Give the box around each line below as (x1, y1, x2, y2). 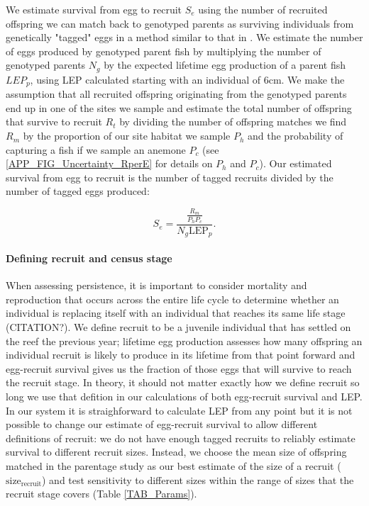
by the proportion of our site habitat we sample (23, 128, 231, 143)
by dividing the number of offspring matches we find (119, 114, 347, 129)
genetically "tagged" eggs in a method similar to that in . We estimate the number (6, 30, 363, 45)
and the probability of (248, 128, 343, 143)
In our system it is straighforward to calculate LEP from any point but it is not (6, 403, 353, 417)
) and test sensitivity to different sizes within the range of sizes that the (42, 472, 354, 487)
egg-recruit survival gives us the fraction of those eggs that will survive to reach (6, 361, 352, 376)
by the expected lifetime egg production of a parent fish (104, 57, 346, 72)
